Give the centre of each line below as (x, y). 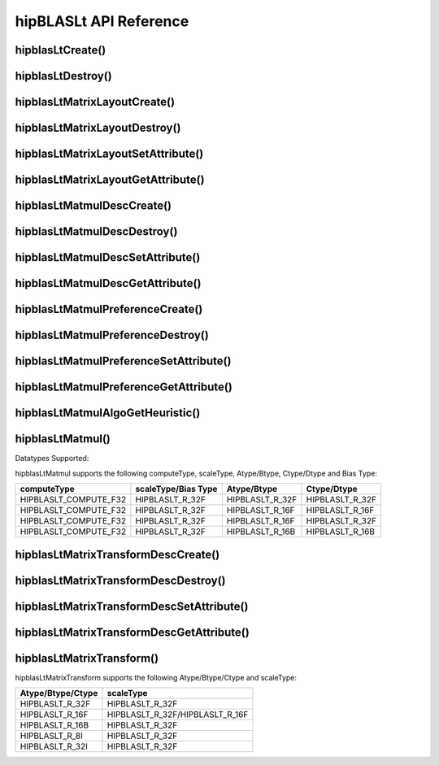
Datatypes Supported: (52, 459)
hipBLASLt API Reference (102, 21)
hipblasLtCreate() (61, 50)
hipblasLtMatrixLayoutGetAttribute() (110, 180)
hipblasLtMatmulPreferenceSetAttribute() (123, 361)
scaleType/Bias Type (176, 489)
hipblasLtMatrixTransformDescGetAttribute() (132, 632)
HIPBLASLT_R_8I (51, 736)
